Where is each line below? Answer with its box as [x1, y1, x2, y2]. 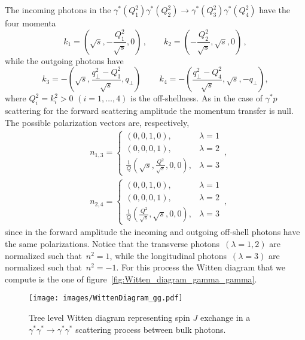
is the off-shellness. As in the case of [130, 92, 263, 104]
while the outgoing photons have [5, 54, 124, 67]
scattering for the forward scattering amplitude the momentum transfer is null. [5, 104, 294, 116]
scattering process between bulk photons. [75, 323, 226, 335]
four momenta [5, 17, 56, 29]
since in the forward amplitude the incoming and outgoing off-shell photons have [5, 225, 300, 238]
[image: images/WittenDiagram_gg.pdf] [29, 294, 183, 303]
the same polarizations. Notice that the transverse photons [5, 237, 220, 249]
